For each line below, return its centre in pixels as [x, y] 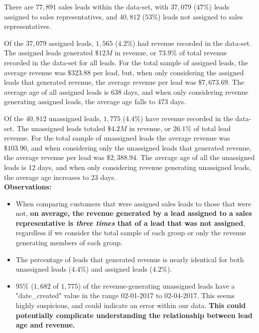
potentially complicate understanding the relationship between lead [134, 315]
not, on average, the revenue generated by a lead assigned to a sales [134, 213]
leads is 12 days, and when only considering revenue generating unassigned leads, [128, 167]
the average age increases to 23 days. [60, 177]
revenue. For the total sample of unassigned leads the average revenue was [117, 138]
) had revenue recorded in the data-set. [192, 43]
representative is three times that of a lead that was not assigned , [130, 223]
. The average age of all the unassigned [195, 157]
